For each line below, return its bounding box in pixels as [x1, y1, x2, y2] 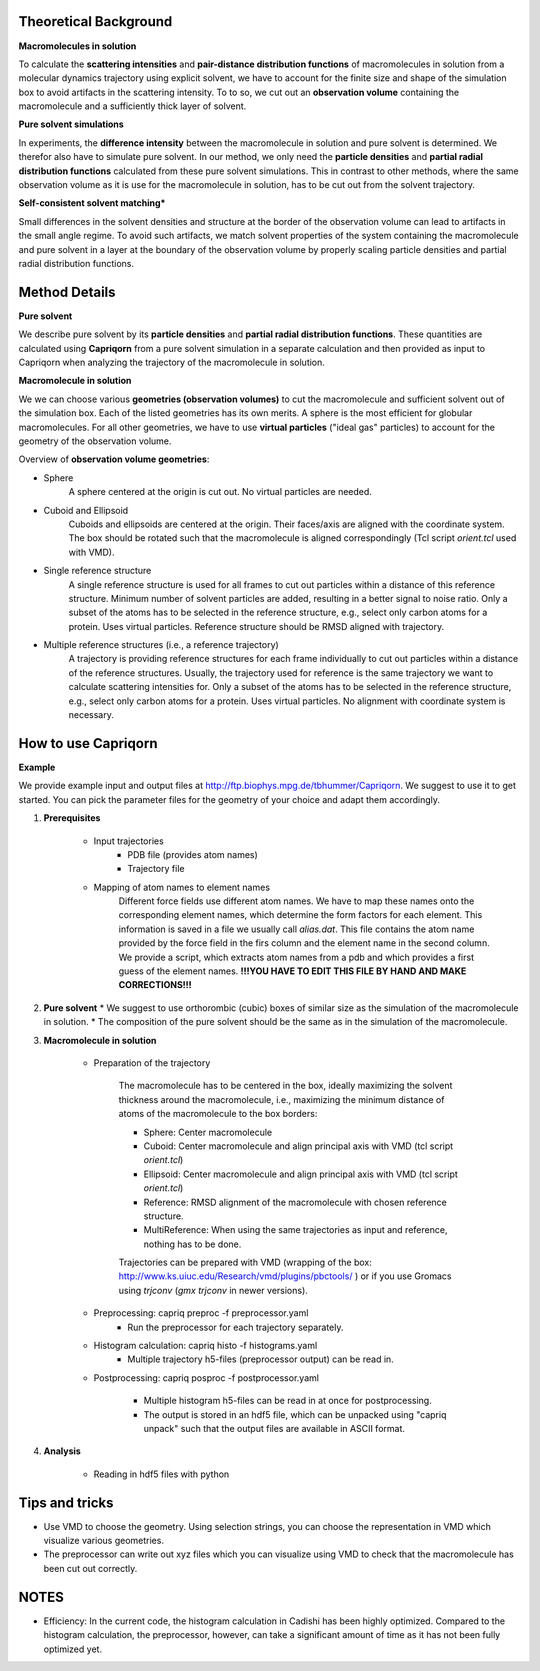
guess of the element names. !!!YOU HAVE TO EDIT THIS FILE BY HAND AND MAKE [118, 965, 467, 977]
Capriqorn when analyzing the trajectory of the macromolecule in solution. [18, 356, 325, 369]
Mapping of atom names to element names [93, 881, 270, 893]
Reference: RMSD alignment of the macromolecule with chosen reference [143, 1196, 447, 1208]
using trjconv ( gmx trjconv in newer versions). [118, 1284, 309, 1296]
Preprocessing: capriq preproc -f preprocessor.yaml [93, 1307, 309, 1319]
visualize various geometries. [43, 1535, 165, 1547]
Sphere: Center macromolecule [143, 1126, 273, 1138]
